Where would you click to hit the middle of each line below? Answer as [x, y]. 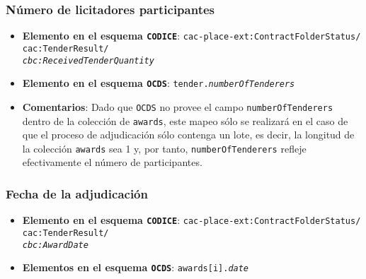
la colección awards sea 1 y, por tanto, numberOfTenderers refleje [164, 148]
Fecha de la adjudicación [77, 193]
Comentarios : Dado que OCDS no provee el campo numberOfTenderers [178, 106]
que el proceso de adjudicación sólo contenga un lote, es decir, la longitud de [188, 135]
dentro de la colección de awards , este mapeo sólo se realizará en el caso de [185, 120]
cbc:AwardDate [55, 245]
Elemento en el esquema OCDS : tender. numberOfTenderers [159, 83]
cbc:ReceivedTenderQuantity [88, 60]
